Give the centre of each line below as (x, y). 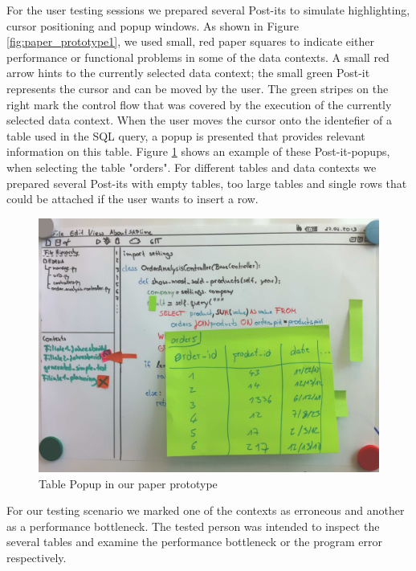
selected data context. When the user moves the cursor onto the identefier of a (199, 120)
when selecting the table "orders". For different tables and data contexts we (192, 167)
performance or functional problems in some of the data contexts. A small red (198, 57)
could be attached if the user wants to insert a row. (133, 199)
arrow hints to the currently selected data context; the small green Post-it (188, 73)
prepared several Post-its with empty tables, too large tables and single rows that (207, 183)
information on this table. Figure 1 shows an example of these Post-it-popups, (198, 151)
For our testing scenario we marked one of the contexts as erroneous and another (206, 510)
